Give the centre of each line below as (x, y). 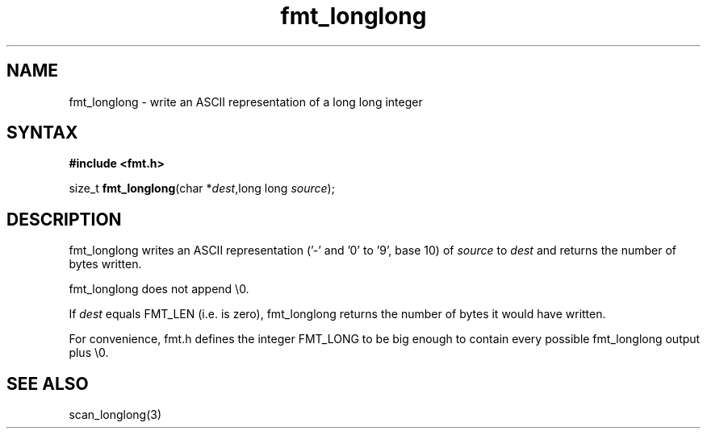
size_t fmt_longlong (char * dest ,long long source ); (202, 188)
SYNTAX (42, 133)
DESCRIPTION (64, 219)
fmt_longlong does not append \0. (159, 289)
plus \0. (89, 353)
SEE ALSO (48, 383)
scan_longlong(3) (115, 415)
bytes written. (105, 264)
